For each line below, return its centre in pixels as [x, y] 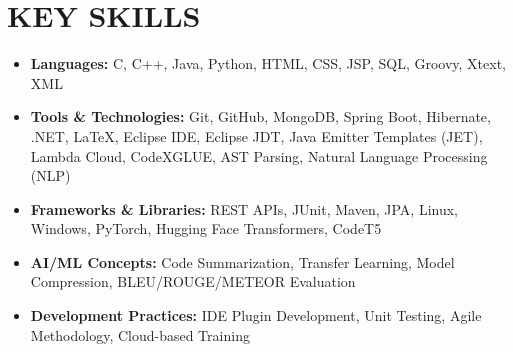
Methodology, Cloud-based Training [140, 334]
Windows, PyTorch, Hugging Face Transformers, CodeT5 [206, 228]
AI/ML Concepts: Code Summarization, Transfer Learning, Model [242, 261]
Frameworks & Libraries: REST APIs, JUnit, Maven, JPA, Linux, [244, 208]
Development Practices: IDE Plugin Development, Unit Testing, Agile [256, 315]
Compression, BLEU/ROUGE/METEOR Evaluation [193, 281]
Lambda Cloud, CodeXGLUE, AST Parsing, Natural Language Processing [259, 155]
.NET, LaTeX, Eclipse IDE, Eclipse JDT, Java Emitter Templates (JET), [256, 135]
